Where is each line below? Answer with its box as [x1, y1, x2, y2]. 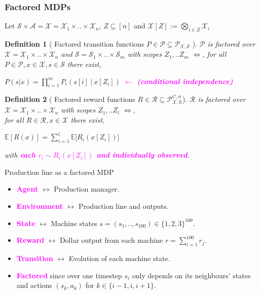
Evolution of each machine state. [68, 252, 170, 263]
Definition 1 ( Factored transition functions [5, 39, 144, 49]
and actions [16, 280, 52, 290]
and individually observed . [96, 150, 190, 160]
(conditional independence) [137, 76, 233, 86]
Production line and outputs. [79, 200, 169, 211]
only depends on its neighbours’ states [132, 270, 251, 280]
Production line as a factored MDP [5, 166, 114, 177]
